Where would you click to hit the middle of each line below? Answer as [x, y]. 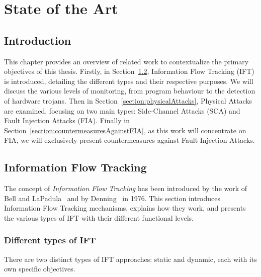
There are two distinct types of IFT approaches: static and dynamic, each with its [130, 259]
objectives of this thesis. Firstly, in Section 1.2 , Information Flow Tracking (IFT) [129, 71]
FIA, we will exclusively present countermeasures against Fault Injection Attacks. [129, 140]
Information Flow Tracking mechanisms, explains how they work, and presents [125, 208]
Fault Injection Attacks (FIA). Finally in [67, 120]
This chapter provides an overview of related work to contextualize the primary [126, 61]
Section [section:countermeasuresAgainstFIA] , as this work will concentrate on [125, 130]
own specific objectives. [40, 269]
